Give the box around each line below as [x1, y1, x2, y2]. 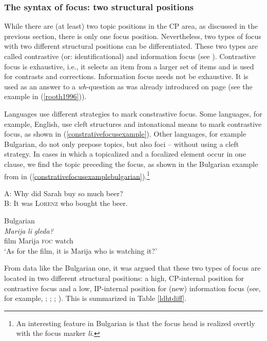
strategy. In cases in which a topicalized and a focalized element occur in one [4, 148, 246, 159]
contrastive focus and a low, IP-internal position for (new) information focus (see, [4, 282, 261, 293]
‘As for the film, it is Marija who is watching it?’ [4, 245, 157, 256]
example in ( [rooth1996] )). [4, 91, 87, 102]
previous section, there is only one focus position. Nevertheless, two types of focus [4, 30, 261, 41]
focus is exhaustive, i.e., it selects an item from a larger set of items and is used [4, 61, 254, 71]
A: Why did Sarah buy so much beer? [4, 187, 123, 198]
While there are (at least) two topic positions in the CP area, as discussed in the [4, 21, 258, 31]
